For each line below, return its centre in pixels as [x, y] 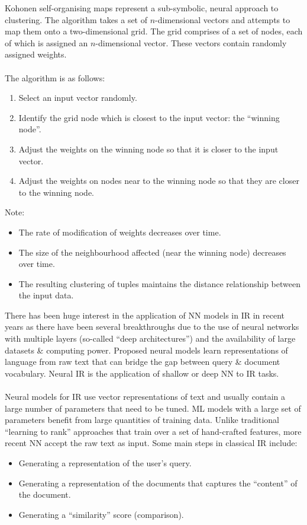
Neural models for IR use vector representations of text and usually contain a [145, 397]
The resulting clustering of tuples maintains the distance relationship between [159, 283]
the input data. [46, 295]
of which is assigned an [46, 42]
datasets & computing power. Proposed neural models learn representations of [146, 350]
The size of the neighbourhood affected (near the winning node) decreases [152, 252]
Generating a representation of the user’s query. [105, 463]
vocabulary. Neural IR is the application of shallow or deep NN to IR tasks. [142, 373]
